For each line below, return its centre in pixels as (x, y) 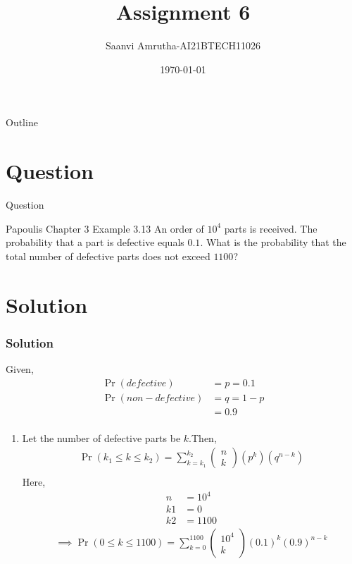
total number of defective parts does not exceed (108, 256)
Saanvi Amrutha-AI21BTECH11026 (183, 45)
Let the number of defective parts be (101, 437)
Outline (22, 122)
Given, (20, 369)
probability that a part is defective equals (95, 242)
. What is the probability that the (273, 242)
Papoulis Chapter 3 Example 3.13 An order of (105, 228)
